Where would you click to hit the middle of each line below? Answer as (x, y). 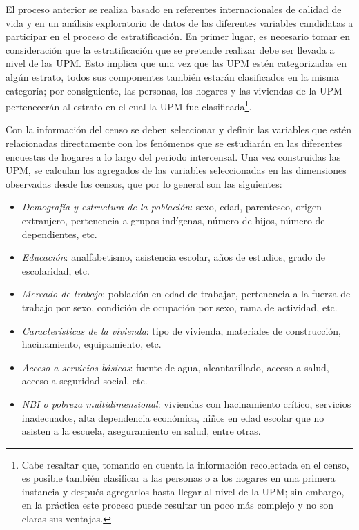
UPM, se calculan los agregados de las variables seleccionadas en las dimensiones (176, 170)
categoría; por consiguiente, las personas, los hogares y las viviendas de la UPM (174, 90)
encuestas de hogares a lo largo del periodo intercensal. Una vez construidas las (173, 156)
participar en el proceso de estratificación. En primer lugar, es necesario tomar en (178, 36)
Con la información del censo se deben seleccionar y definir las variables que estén (179, 129)
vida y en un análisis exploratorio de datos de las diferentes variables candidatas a (179, 22)
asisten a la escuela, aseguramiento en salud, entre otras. (141, 431)
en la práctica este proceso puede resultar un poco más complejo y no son (178, 505)
